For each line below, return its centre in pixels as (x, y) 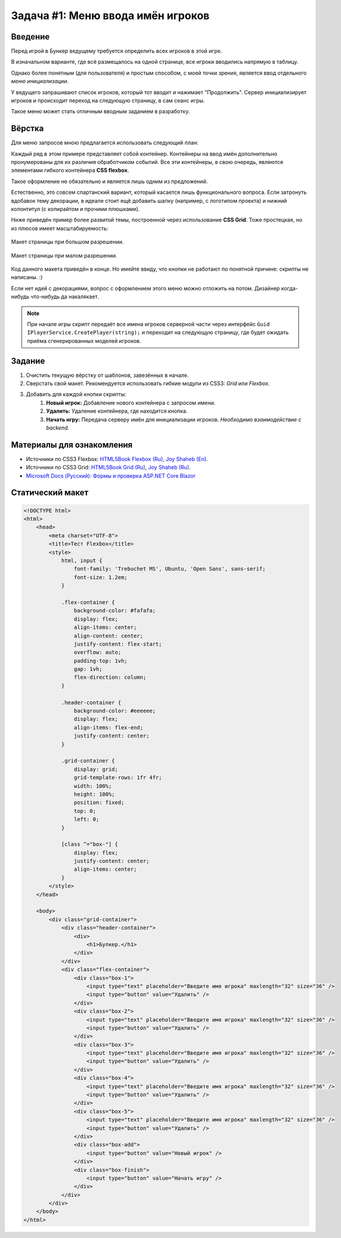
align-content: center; (108, 636)
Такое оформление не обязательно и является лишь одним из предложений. (109, 181)
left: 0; (86, 819)
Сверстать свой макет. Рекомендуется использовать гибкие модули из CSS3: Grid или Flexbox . (148, 383)
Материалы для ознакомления (72, 445)
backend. (58, 428)
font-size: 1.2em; (100, 577)
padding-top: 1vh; (100, 661)
